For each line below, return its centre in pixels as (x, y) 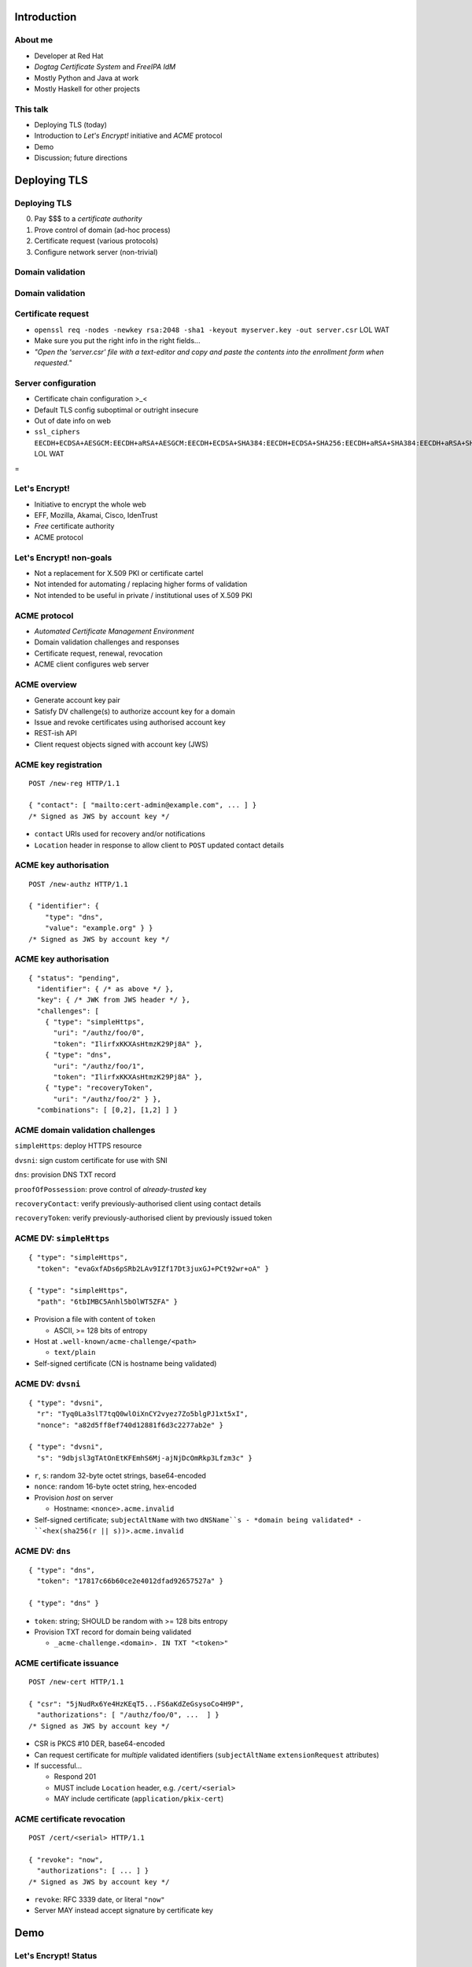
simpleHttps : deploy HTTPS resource (78, 1146)
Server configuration (55, 383)
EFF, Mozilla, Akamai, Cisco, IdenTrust (96, 515)
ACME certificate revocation (70, 1819)
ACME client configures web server (92, 664)
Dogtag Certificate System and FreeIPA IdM (105, 67)
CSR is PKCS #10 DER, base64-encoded (100, 1744)
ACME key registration (58, 765)
